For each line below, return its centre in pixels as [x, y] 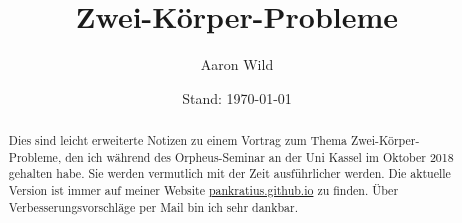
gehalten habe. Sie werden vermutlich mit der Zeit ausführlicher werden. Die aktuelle [229, 173]
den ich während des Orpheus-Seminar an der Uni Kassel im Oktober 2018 [259, 156]
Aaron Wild [237, 64]
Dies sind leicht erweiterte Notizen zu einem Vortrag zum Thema [178, 140]
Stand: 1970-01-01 [237, 97]
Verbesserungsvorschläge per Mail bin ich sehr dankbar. [153, 206]
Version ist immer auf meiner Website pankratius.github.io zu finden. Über [203, 190]
